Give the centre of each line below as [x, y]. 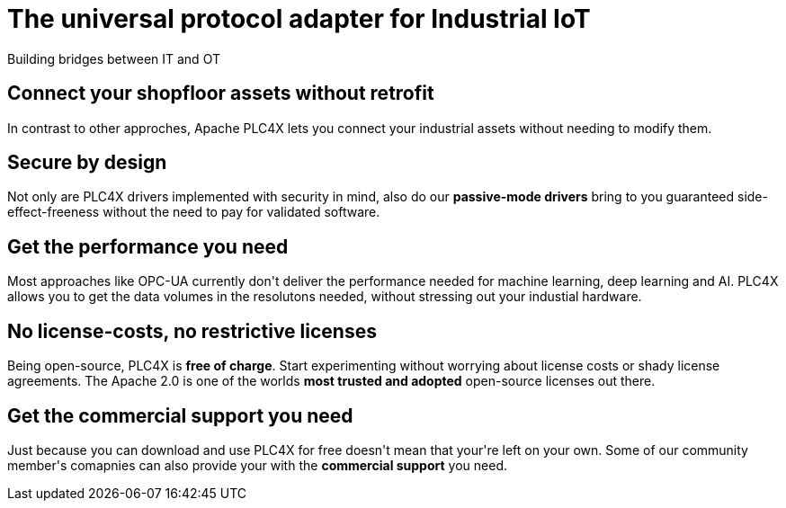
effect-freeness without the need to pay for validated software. [194, 212]
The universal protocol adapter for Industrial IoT [299, 19]
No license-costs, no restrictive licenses [192, 331]
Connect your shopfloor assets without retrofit [221, 94]
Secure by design [87, 163]
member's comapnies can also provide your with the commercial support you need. [257, 465]
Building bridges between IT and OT [114, 58]
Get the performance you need [148, 246]
